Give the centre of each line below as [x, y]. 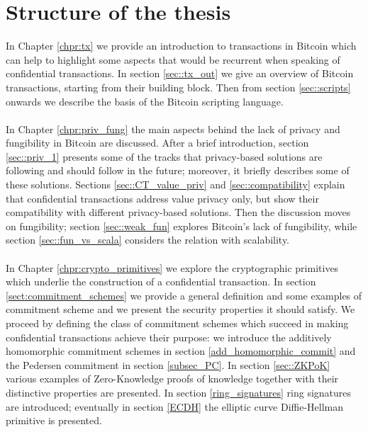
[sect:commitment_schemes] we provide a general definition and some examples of [184, 295]
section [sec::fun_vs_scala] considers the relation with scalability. [148, 240]
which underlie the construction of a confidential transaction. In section [161, 282]
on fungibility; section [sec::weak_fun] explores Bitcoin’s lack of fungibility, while [182, 226]
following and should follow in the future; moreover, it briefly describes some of [178, 170]
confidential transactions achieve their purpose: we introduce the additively [169, 337]
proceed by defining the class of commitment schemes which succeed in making [177, 323]
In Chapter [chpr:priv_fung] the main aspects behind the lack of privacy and [173, 129]
